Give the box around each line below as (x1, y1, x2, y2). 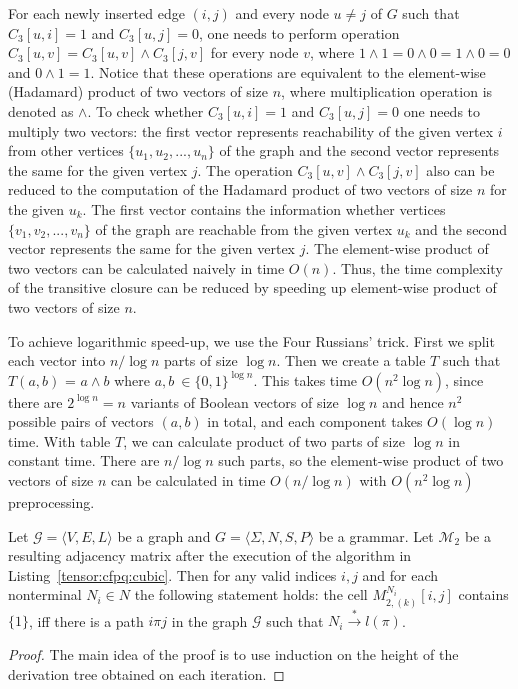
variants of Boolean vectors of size (130, 391, 339, 412)
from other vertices (8, 140, 124, 161)
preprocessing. (8, 492, 95, 513)
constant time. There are (8, 450, 160, 471)
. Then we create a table (276, 350, 426, 371)
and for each (362, 564, 439, 585)
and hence (382, 391, 444, 412)
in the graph (171, 610, 248, 631)
